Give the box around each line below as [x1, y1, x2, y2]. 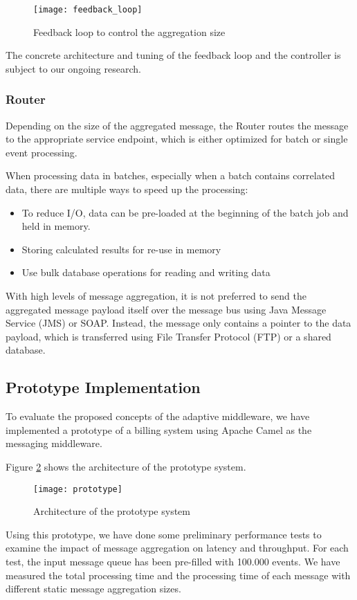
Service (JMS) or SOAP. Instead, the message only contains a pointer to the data [6, 316, 351, 330]
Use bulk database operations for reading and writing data [21, 265, 271, 280]
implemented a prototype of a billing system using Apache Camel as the [6, 422, 312, 437]
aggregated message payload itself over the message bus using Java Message [6, 302, 327, 316]
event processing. [6, 145, 77, 159]
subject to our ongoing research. [6, 61, 141, 75]
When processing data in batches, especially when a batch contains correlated [6, 168, 336, 183]
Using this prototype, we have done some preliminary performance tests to [6, 527, 322, 541]
